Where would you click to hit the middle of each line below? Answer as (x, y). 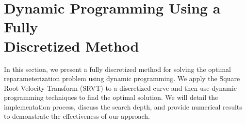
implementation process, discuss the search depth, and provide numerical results (123, 106)
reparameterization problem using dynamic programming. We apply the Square (122, 78)
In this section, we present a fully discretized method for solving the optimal (117, 69)
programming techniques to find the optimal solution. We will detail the (111, 97)
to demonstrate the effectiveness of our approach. (77, 116)
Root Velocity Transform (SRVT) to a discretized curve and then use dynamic (120, 88)
